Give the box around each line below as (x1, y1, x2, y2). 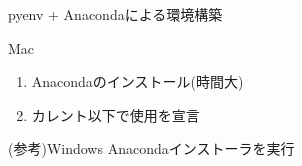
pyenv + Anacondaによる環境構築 (8, 4, 223, 24)
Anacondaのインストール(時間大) (31, 71, 244, 92)
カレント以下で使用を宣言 (31, 104, 200, 125)
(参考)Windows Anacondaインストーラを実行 (8, 138, 295, 159)
